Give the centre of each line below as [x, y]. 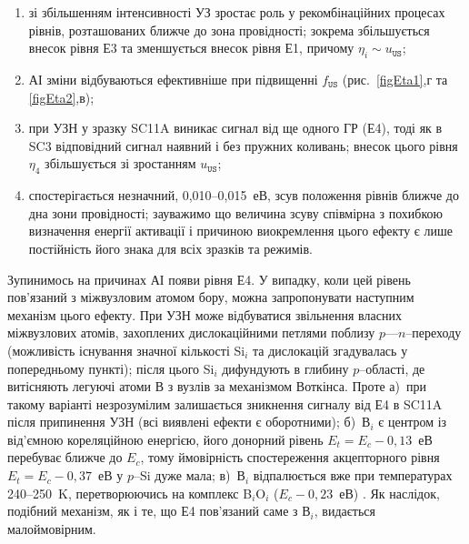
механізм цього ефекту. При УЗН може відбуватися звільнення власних [205, 314]
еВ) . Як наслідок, [389, 493]
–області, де [392, 368]
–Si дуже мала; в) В [190, 475]
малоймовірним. [52, 528]
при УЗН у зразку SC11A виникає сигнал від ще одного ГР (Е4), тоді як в [235, 128]
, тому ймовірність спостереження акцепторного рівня [290, 457]
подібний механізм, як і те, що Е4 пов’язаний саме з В [159, 511]
